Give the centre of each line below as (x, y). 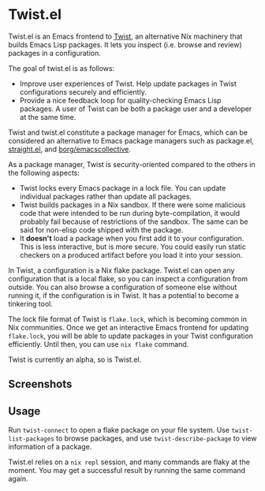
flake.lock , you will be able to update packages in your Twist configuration (131, 336)
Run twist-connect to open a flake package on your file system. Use (119, 430)
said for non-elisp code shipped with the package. (101, 229)
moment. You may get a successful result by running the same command (127, 471)
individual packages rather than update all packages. (105, 196)
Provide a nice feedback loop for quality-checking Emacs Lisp (120, 100)
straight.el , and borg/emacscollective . (70, 149)
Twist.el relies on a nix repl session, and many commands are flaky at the (129, 462)
